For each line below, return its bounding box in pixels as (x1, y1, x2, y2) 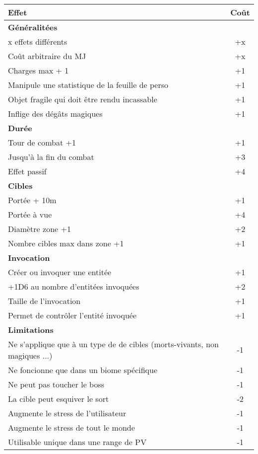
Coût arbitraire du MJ (8, 50, 86, 62)
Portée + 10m (8, 194, 57, 206)
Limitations (8, 323, 54, 335)
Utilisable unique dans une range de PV (8, 436, 147, 448)
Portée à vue (8, 208, 52, 220)
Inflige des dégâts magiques (8, 107, 103, 119)
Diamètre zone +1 (8, 223, 71, 234)
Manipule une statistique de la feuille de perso (8, 78, 168, 90)
